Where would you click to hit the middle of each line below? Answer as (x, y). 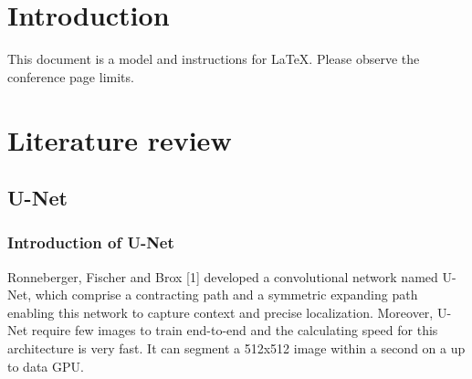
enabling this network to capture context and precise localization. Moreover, (220, 312)
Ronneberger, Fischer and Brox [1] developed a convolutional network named (223, 276)
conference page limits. (71, 76)
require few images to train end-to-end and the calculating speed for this (235, 330)
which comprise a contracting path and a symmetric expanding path (226, 295)
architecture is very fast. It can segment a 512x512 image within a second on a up (236, 348)
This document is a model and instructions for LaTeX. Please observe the (214, 59)
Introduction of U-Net (91, 242)
